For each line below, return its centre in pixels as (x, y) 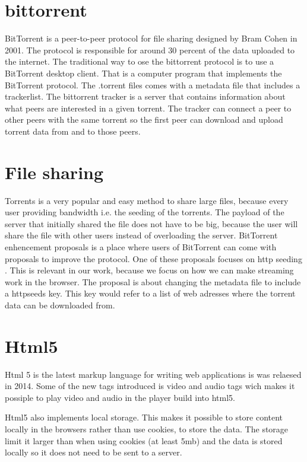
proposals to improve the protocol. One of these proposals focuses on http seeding (153, 258)
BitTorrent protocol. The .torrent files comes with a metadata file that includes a (153, 85)
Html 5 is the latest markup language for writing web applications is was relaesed (153, 374)
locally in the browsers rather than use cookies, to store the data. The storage (147, 429)
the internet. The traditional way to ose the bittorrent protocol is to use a (140, 61)
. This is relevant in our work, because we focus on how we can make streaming (149, 270)
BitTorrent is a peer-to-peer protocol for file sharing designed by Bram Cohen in (151, 38)
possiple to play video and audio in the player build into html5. (120, 397)
